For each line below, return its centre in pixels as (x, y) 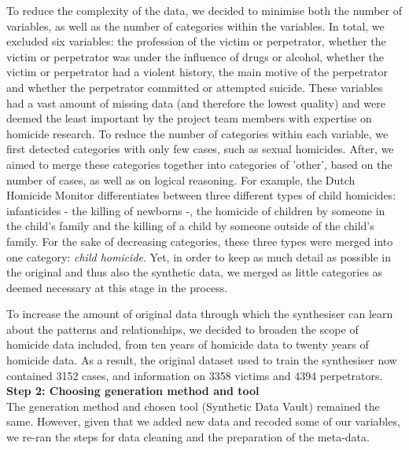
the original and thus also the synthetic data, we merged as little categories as (195, 272)
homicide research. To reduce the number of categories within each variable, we (197, 133)
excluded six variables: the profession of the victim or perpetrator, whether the (196, 41)
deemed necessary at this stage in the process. (117, 287)
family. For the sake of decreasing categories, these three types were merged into (200, 241)
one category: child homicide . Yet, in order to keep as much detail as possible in (199, 256)
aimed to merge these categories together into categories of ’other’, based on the (199, 164)
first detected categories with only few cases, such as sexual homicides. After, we (200, 149)
